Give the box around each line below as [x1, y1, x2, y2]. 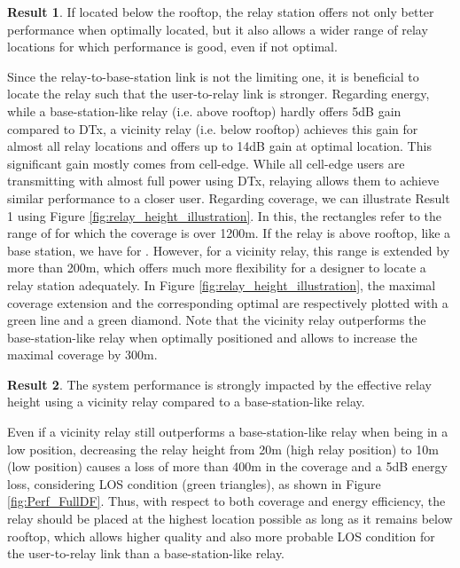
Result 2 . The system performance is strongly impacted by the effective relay [7, 375, 432, 393]
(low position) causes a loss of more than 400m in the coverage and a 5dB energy [7, 457, 448, 476]
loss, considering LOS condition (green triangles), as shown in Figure [7, 474, 381, 493]
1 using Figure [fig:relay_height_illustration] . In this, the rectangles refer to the [7, 206, 442, 225]
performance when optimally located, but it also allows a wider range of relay [7, 20, 428, 38]
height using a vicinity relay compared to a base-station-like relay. [7, 392, 365, 411]
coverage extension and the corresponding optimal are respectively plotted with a [7, 293, 448, 312]
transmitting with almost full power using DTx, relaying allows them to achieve [7, 171, 440, 190]
